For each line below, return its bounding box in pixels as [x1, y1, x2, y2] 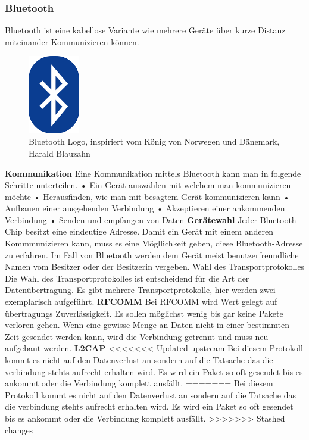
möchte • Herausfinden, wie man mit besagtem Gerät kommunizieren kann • [5, 190, 290, 202]
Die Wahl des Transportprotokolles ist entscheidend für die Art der [5, 272, 249, 284]
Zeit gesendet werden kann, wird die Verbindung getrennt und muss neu [5, 330, 269, 342]
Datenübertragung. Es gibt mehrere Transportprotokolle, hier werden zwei [5, 283, 276, 296]
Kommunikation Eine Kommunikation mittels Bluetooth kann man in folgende [5, 167, 301, 179]
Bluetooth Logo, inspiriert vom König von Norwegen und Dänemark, [29, 135, 280, 148]
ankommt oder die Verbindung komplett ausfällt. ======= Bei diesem [5, 377, 273, 389]
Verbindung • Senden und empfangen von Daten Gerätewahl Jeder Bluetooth [5, 213, 296, 226]
